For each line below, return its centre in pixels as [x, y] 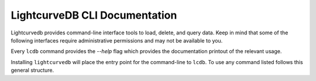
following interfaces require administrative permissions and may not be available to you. [117, 40]
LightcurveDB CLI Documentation [94, 15]
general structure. [32, 71]
